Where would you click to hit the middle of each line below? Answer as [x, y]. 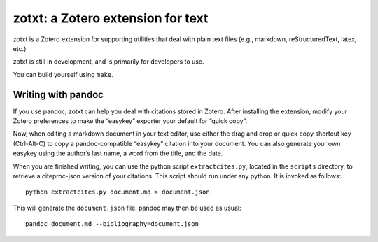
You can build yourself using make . [63, 74]
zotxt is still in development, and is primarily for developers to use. [108, 62]
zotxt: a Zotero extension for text [111, 18]
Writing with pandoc [58, 94]
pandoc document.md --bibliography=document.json [112, 224]
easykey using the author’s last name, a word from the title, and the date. [118, 153]
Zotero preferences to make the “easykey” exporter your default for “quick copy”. [130, 121]
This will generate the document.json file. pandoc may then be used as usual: [127, 208]
